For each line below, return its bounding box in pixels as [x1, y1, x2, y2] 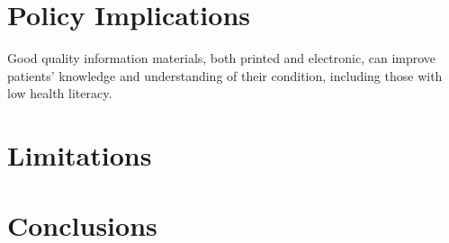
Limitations [7, 137, 152, 174]
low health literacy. [7, 84, 112, 103]
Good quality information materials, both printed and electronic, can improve [7, 49, 436, 67]
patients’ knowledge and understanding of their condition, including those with [7, 66, 443, 85]
